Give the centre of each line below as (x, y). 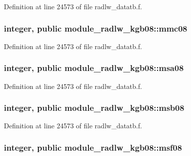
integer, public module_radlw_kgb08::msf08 (93, 147)
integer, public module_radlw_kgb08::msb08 (94, 108)
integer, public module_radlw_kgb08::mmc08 (96, 28)
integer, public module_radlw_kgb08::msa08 (94, 68)
